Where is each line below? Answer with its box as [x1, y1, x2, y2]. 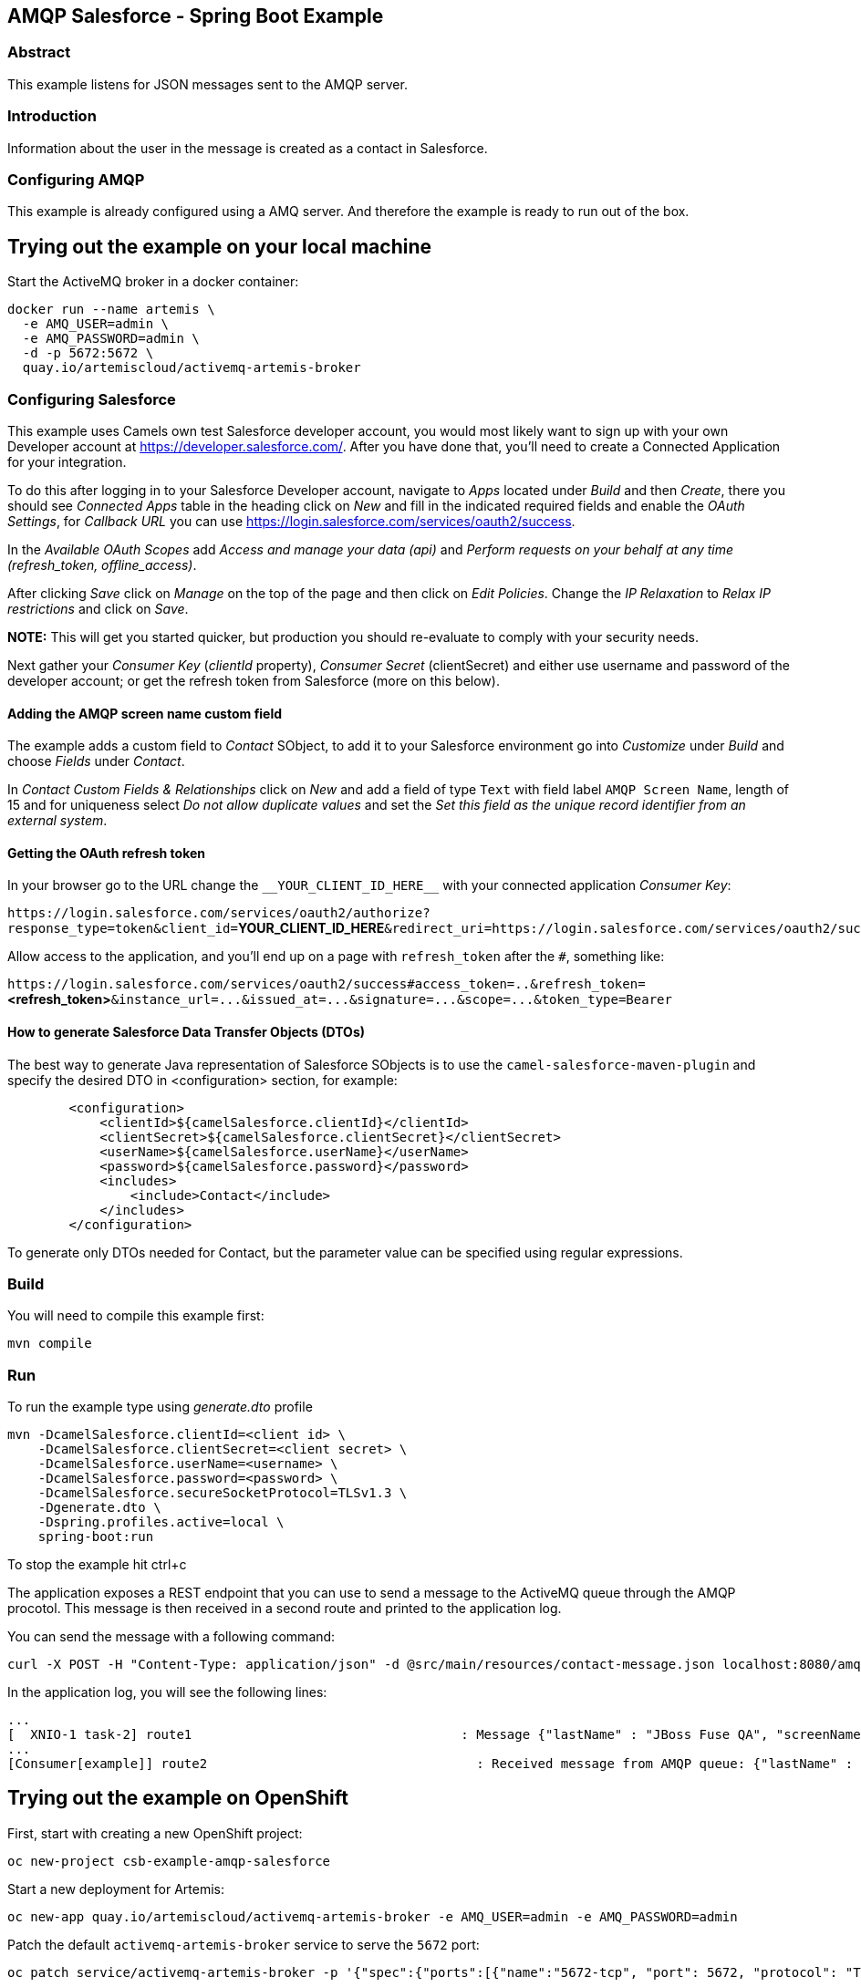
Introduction [7, 107, 97, 126]
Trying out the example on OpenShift [7, 1786, 348, 1810]
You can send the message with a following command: [7, 1629, 336, 1645]
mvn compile [7, 1336, 92, 1351]
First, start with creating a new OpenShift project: [7, 1825, 303, 1841]
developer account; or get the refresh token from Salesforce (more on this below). [7, 672, 500, 688]
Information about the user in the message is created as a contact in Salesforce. [7, 140, 488, 156]
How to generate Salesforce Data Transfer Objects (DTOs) [7, 1023, 366, 1040]
